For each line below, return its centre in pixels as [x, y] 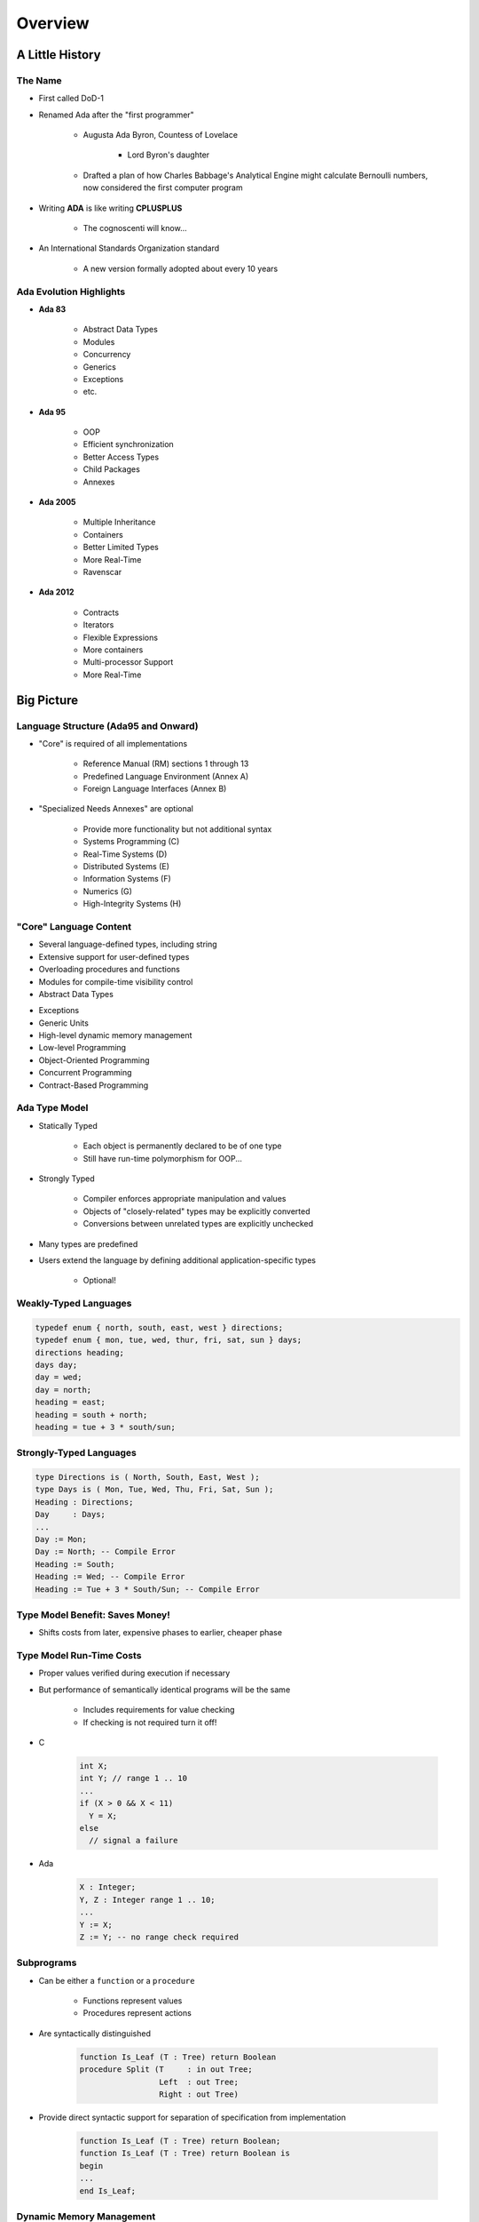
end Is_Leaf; [108, 2190]
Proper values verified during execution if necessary [134, 1673]
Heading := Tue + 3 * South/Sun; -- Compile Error [148, 1589]
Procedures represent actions [137, 2013]
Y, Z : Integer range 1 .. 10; [148, 1899]
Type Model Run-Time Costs [79, 1656]
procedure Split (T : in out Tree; [166, 2070]
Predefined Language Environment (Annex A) [166, 776]
